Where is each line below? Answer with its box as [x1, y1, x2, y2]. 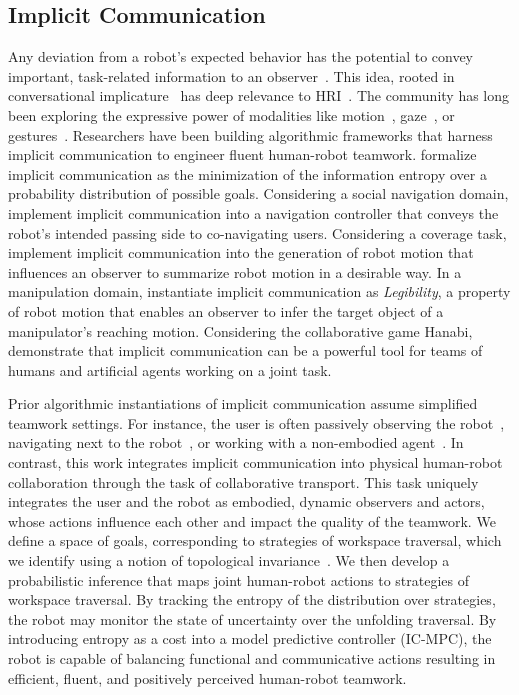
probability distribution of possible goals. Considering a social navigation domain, [8, 183, 509, 204]
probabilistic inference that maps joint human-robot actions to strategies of [8, 569, 470, 590]
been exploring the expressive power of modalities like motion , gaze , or [8, 104, 455, 125]
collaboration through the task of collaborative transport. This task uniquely [8, 471, 479, 492]
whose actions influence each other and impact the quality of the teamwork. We [8, 510, 496, 531]
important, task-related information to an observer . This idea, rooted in [8, 65, 455, 86]
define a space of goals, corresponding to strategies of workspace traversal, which [8, 530, 502, 551]
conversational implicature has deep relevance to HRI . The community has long [8, 85, 510, 106]
